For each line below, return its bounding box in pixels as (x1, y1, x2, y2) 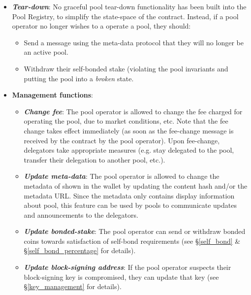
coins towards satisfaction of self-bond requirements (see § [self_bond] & (24, 235, 241, 246)
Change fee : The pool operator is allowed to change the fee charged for (24, 106, 243, 116)
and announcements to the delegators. (24, 209, 138, 220)
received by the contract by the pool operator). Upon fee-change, (24, 135, 220, 145)
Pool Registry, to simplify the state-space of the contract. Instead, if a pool (12, 11, 239, 21)
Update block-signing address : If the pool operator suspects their (24, 262, 231, 272)
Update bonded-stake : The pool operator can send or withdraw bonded (24, 226, 246, 236)
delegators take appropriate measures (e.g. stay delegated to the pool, (24, 145, 234, 155)
